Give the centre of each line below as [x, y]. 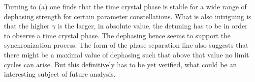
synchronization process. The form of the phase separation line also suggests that [126, 45]
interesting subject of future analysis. [60, 74]
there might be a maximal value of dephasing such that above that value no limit [127, 54]
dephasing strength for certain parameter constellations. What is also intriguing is [128, 16]
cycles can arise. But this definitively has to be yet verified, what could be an [121, 64]
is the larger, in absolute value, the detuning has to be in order [153, 26]
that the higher [27, 26]
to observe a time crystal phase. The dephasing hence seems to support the [117, 35]
